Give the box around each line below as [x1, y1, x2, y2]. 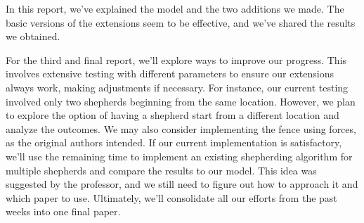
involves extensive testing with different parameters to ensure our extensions [6, 66, 334, 81]
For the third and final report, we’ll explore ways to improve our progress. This [6, 52, 347, 67]
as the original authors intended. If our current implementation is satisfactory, [6, 135, 342, 150]
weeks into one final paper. [6, 204, 121, 219]
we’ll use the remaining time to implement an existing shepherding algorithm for [6, 148, 353, 163]
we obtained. [6, 29, 60, 44]
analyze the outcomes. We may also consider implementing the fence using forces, [6, 121, 356, 136]
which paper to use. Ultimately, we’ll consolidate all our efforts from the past [6, 190, 337, 205]
